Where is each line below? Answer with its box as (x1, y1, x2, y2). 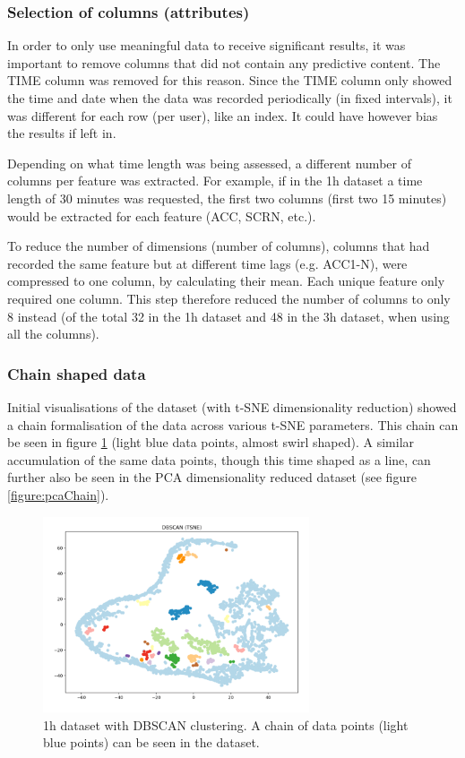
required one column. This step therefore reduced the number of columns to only (7, 289, 451, 307)
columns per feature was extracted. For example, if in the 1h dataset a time (7, 171, 423, 190)
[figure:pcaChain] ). (7, 485, 109, 504)
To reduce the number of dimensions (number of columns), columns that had (7, 237, 430, 255)
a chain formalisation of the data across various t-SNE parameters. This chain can (7, 415, 459, 434)
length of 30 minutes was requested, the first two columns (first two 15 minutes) (7, 188, 447, 207)
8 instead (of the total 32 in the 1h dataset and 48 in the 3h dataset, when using (7, 306, 450, 325)
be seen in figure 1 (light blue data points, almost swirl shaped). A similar (7, 433, 415, 452)
